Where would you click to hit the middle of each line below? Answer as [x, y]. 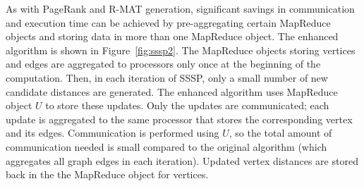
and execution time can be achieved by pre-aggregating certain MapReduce [168, 22]
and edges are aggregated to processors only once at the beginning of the [163, 64]
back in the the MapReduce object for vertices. [107, 174]
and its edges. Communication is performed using [113, 133]
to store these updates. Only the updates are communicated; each [187, 105]
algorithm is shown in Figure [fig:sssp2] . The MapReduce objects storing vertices [181, 50]
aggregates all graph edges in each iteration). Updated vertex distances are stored [182, 160]
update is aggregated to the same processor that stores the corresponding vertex [179, 119]
